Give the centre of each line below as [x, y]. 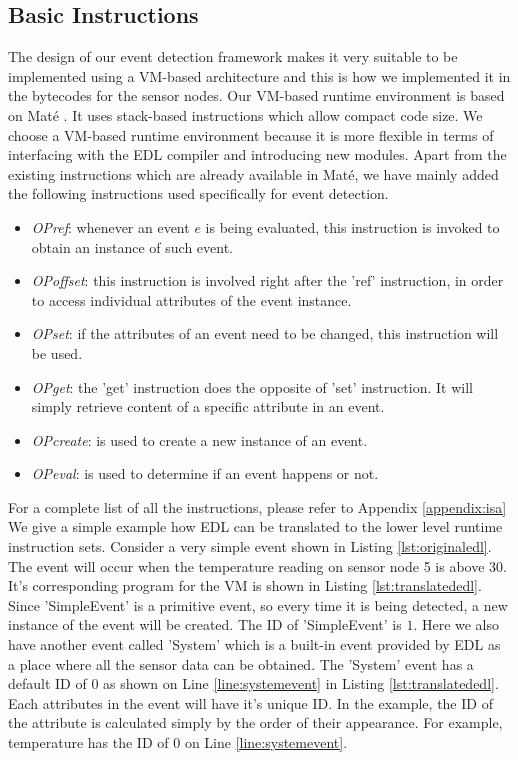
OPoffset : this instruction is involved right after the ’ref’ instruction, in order [267, 280]
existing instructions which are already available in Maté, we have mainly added [253, 173]
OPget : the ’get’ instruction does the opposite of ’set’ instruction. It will [252, 386]
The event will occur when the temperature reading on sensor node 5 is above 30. [257, 565]
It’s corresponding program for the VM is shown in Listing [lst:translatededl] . [245, 585]
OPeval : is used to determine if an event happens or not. [205, 473]
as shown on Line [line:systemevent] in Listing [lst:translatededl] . [301, 683]
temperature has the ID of [88, 742]
